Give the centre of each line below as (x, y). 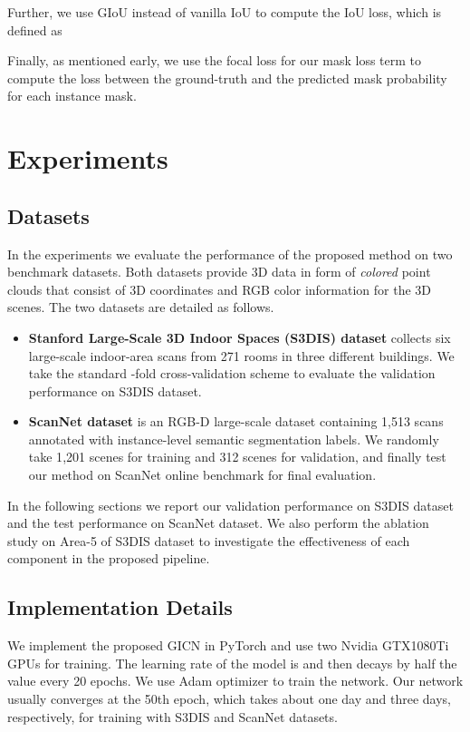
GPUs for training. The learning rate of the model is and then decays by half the (232, 663)
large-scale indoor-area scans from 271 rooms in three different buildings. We (241, 355)
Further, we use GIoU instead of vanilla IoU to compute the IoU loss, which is (225, 12)
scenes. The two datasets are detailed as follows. (141, 307)
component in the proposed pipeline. (109, 558)
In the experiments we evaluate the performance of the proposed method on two (230, 254)
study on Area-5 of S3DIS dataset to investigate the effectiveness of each (209, 540)
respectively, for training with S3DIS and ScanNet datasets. (173, 716)
